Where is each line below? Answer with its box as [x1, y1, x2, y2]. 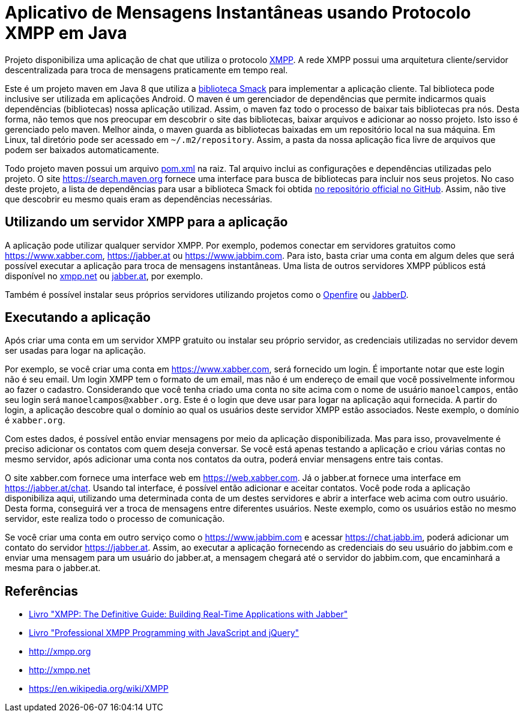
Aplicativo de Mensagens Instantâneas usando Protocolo [5, 2, 471, 23]
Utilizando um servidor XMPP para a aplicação [5, 214, 288, 230]
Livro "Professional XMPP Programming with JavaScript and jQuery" [29, 628, 300, 638]
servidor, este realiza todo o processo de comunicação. [5, 513, 225, 524]
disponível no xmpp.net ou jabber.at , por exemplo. [5, 270, 203, 281]
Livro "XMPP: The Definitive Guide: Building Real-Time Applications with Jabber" [29, 609, 348, 620]
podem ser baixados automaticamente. [5, 144, 159, 155]
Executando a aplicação [5, 310, 151, 325]
